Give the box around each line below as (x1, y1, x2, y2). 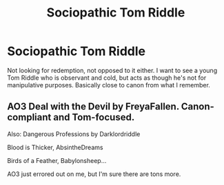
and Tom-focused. (52, 111, 135, 123)
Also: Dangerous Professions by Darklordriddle (7, 129, 141, 138)
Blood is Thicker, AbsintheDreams (7, 143, 103, 151)
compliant (7, 111, 52, 123)
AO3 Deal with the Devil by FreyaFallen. (7, 101, 179, 113)
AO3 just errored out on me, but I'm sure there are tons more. (7, 170, 181, 178)
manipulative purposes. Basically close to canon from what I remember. (7, 80, 210, 89)
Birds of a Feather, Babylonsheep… (7, 156, 107, 164)
